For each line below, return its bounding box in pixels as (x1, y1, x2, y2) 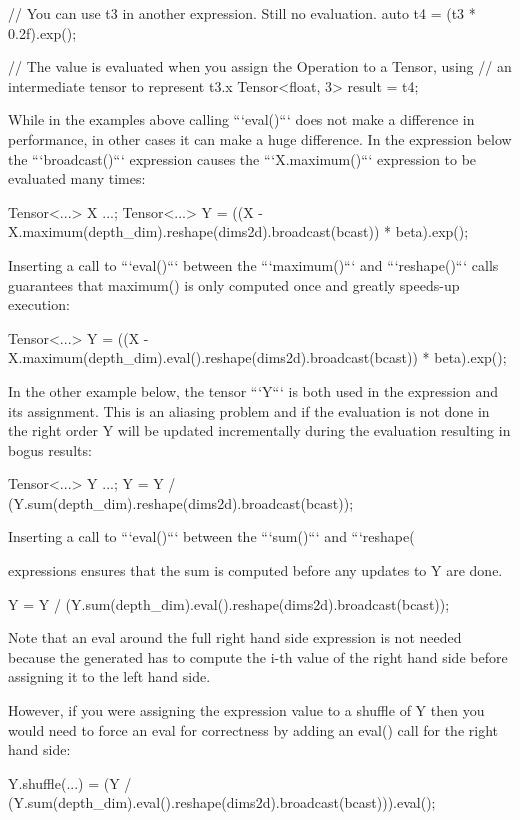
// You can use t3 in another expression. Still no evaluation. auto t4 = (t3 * (8, 3, 476, 23)
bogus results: (8, 439, 92, 460)
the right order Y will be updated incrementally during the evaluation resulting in (8, 420, 511, 441)
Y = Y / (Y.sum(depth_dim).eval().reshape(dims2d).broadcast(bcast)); (8, 593, 450, 614)
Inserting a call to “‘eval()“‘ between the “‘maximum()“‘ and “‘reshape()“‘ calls (8, 254, 499, 275)
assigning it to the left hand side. (8, 666, 211, 687)
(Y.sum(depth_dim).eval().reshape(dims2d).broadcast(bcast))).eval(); (8, 792, 436, 813)
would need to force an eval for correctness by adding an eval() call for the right (8, 719, 498, 740)
